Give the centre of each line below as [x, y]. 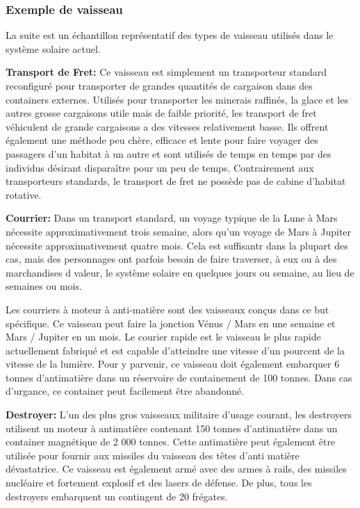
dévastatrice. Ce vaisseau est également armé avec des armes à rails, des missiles [176, 469]
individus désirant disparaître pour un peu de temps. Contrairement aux [160, 167]
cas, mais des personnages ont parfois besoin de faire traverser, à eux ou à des [171, 259]
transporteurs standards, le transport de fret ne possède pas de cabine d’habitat [176, 181]
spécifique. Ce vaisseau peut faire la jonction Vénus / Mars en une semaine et [171, 323]
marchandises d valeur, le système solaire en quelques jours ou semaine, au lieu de [180, 272]
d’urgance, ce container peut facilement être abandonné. [125, 391]
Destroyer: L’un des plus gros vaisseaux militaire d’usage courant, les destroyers [179, 415]
